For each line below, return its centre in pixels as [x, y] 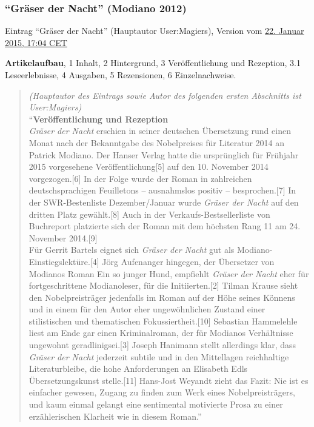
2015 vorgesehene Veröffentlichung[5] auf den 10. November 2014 [149, 166]
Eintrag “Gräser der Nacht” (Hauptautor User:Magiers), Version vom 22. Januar [155, 31]
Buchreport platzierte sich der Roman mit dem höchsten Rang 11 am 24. [165, 226]
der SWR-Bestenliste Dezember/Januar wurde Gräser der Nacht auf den [164, 202]
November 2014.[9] [63, 237]
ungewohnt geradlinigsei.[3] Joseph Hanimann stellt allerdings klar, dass [162, 345]
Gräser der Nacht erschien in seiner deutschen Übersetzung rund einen [160, 131]
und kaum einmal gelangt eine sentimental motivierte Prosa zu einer [156, 404]
